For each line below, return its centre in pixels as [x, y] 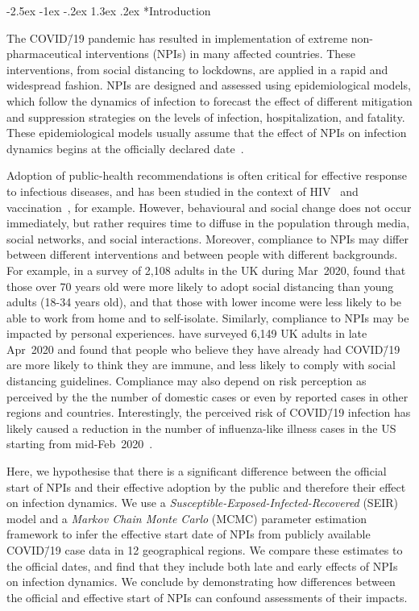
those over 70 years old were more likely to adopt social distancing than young [200, 286]
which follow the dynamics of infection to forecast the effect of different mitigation [209, 100]
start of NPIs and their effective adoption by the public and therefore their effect [206, 486]
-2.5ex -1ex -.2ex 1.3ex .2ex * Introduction [109, 10]
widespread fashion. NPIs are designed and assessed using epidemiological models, [209, 85]
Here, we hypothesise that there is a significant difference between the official [197, 471]
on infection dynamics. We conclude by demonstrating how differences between [201, 582]
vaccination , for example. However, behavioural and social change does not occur [209, 207]
